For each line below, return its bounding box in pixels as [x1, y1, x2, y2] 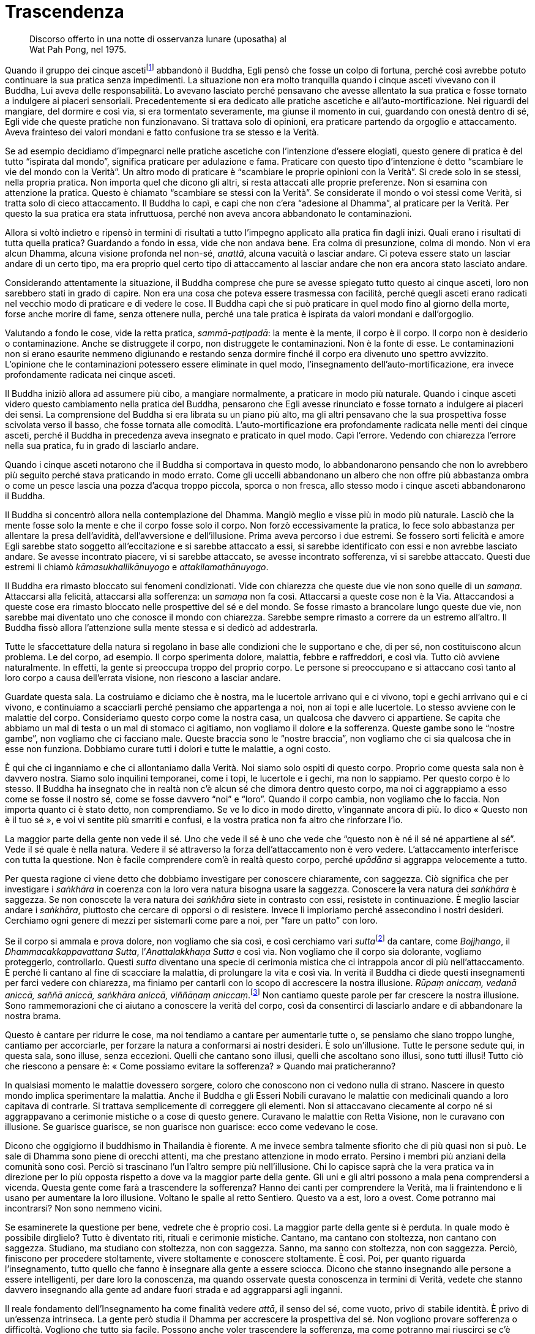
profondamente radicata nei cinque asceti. [5, 369, 176, 380]
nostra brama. [5, 1010, 61, 1021]
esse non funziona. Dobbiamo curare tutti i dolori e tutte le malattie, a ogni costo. [5, 744, 331, 755]
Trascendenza [5, 1, 124, 22]
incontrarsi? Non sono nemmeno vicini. [5, 1202, 162, 1213]
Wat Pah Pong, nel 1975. [29, 43, 127, 55]
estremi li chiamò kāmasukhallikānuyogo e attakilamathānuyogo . [5, 562, 269, 573]
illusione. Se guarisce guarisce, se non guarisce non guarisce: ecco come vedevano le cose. [5, 1121, 378, 1132]
